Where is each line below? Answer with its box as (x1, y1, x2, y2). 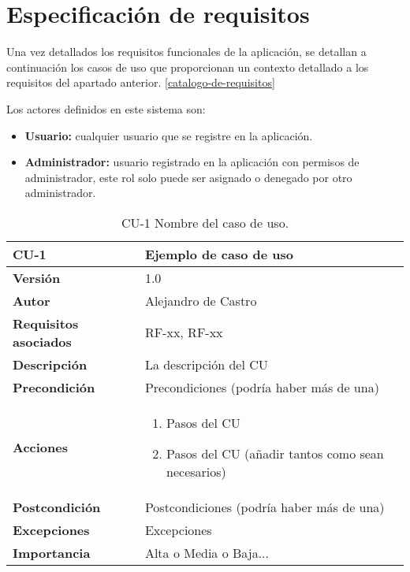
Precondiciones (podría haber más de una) (144, 377, 379, 396)
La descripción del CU (144, 355, 268, 373)
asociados (13, 332, 72, 351)
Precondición (13, 377, 95, 396)
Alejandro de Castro (144, 291, 257, 310)
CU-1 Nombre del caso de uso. (121, 213, 289, 232)
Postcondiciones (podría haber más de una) (144, 497, 385, 516)
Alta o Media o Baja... (144, 543, 269, 562)
